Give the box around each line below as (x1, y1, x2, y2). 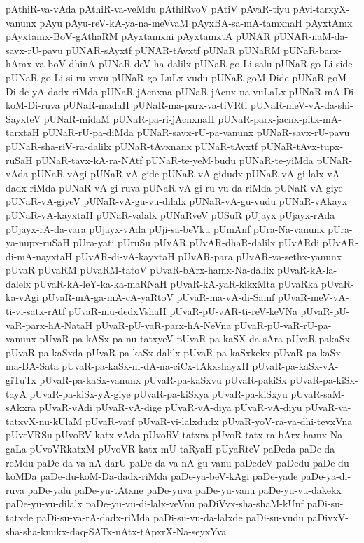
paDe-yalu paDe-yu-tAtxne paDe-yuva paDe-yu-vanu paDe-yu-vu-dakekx (27, 482, 342, 497)
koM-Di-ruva (6, 98, 60, 112)
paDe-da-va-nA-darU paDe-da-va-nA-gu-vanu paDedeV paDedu (36, 455, 310, 469)
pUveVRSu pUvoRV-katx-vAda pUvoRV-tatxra (6, 427, 209, 442)
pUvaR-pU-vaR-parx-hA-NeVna (95, 317, 232, 332)
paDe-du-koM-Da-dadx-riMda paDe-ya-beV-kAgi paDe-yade (40, 469, 298, 483)
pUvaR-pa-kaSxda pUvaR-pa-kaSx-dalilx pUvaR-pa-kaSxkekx (6, 344, 271, 359)
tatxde (6, 509, 34, 524)
